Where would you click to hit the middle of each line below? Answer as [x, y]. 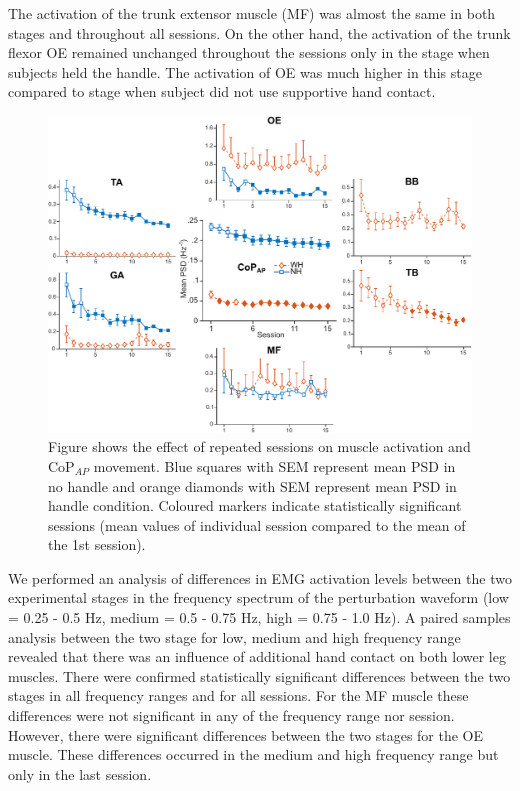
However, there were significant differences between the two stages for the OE [246, 734]
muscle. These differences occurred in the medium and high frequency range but [253, 754]
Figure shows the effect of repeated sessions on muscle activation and [259, 446]
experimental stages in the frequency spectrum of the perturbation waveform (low [258, 597]
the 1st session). [97, 544]
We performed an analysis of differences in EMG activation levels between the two [260, 577]
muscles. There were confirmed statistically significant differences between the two [259, 675]
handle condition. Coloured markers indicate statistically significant [255, 505]
